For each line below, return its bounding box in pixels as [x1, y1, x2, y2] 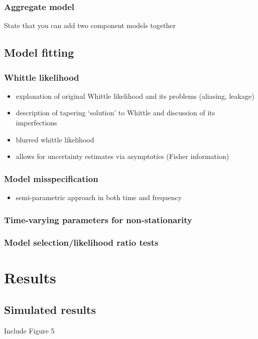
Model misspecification [4, 172, 98, 185]
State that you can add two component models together [4, 20, 176, 31]
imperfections [16, 117, 57, 127]
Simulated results [4, 302, 96, 317]
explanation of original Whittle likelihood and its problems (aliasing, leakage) [16, 90, 254, 101]
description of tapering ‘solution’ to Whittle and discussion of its [16, 107, 215, 118]
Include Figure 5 [4, 325, 55, 335]
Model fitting [4, 45, 74, 60]
